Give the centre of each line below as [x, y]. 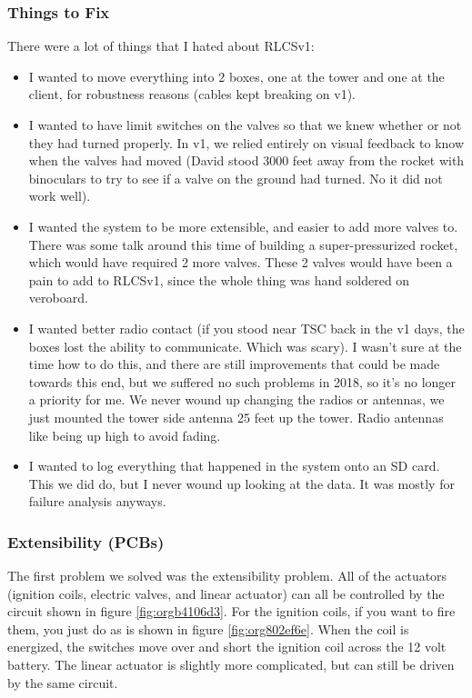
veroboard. [58, 298]
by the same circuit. [63, 682]
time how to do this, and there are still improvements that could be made [234, 364]
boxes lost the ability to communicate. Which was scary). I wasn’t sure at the [245, 346]
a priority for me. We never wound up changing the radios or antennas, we [236, 399]
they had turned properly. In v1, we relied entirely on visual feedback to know [246, 142]
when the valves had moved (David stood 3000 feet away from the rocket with [246, 160]
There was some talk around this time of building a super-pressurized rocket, [243, 244]
